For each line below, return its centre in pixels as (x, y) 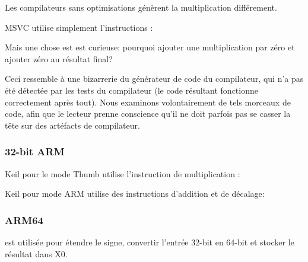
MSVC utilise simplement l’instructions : (79, 27)
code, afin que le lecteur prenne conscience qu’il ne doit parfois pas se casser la (148, 114)
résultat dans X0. (36, 253)
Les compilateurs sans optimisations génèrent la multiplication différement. (141, 7)
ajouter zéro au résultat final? (59, 58)
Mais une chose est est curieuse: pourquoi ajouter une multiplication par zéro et (150, 47)
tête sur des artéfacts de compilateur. (72, 125)
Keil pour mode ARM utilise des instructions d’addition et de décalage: (135, 194)
